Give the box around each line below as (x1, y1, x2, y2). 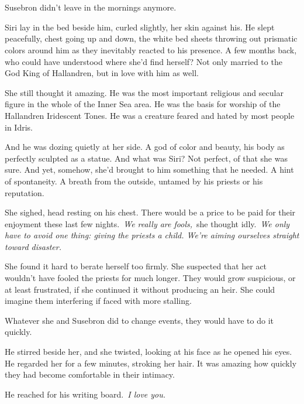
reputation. (5, 186, 44, 198)
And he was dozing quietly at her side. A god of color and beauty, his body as (5, 141, 285, 153)
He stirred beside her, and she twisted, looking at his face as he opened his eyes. (5, 345, 292, 358)
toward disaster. (5, 240, 61, 252)
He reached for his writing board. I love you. (5, 388, 166, 400)
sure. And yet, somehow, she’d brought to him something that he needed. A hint (5, 163, 294, 176)
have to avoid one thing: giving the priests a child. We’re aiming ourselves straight (5, 229, 299, 241)
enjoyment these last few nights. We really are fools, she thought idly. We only (5, 217, 290, 230)
